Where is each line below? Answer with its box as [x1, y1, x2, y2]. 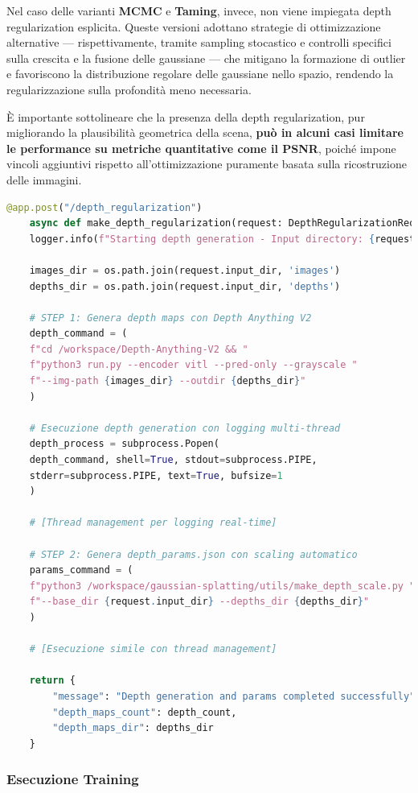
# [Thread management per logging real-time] [29, 517, 277, 529]
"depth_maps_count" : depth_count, [52, 706, 237, 718]
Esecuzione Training [6, 769, 139, 789]
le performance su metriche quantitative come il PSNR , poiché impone [6, 139, 396, 156]
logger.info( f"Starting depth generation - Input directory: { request [29, 233, 416, 245]
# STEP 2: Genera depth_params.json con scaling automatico [29, 548, 358, 560]
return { [29, 675, 76, 687]
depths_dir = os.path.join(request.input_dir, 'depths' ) [29, 280, 341, 292]
